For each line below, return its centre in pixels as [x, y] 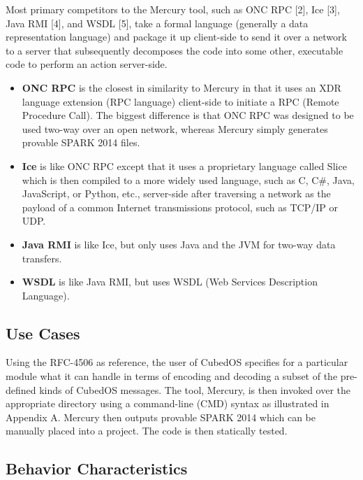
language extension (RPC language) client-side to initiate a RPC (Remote [180, 101]
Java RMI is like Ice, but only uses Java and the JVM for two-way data [179, 244]
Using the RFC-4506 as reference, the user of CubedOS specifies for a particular [177, 362]
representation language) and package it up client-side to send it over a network [176, 37]
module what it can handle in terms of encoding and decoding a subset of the [172, 376]
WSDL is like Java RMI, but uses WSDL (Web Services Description [170, 282]
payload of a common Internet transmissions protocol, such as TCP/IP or [180, 207]
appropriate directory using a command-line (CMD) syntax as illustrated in [168, 403]
